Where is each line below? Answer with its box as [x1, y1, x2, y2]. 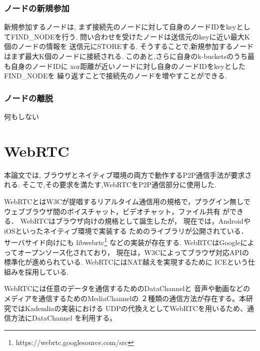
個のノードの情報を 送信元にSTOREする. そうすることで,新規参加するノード [4, 41, 254, 51]
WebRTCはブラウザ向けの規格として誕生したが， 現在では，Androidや [20, 216, 250, 226]
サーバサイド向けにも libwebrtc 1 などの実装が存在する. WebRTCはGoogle [4, 236, 240, 247]
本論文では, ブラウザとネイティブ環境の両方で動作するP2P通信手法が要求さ [4, 169, 252, 180]
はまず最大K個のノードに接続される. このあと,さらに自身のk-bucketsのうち [4, 51, 247, 61]
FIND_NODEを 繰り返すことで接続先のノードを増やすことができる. [4, 70, 227, 81]
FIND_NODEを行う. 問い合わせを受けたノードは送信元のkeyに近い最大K [10, 31, 250, 41]
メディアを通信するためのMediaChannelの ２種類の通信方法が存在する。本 [4, 293, 246, 303]
